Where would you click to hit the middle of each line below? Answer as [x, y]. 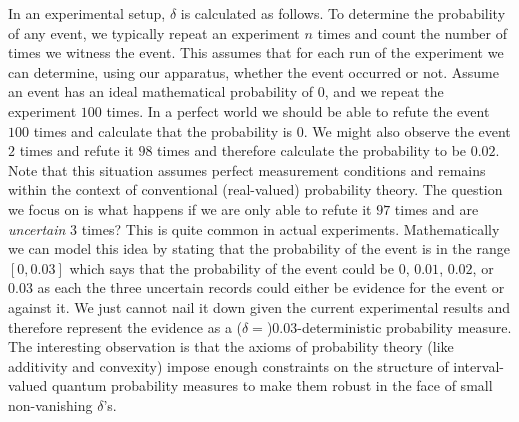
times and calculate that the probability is [163, 130]
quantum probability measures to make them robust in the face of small [272, 385]
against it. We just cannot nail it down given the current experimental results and [259, 306]
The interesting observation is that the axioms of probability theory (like [231, 346]
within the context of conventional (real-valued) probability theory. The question [255, 189]
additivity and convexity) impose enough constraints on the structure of [228, 365]
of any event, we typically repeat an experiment [154, 32]
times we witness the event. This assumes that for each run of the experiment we [256, 52]
